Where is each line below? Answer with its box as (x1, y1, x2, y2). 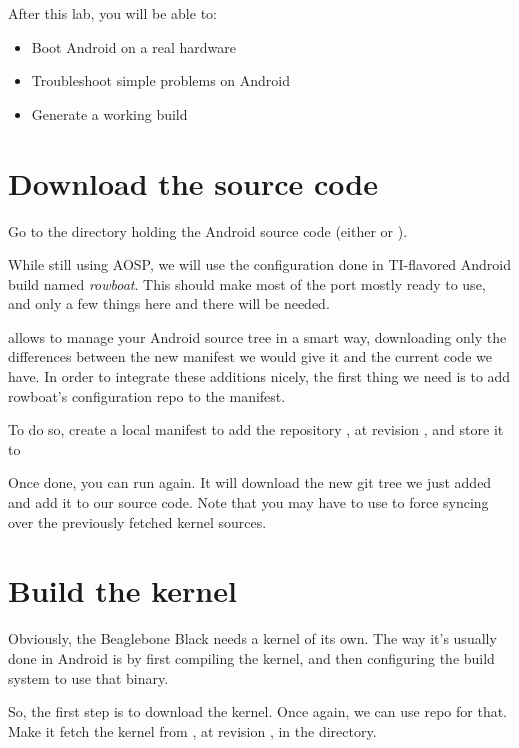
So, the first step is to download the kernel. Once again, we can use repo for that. (8, 701, 507, 722)
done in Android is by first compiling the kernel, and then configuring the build (8, 647, 495, 668)
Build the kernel (8, 570, 237, 611)
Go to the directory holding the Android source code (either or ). (8, 220, 408, 241)
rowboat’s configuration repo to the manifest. (8, 385, 286, 406)
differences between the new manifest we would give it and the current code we (8, 346, 492, 367)
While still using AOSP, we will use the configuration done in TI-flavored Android (8, 254, 512, 275)
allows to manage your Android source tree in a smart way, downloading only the (8, 326, 507, 347)
